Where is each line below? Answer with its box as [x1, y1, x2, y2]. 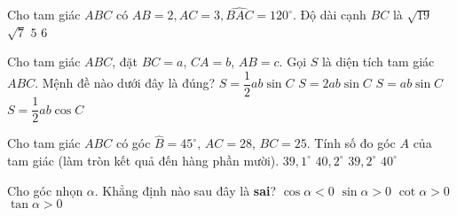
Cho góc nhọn [7, 181, 83, 199]
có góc [115, 134, 151, 152]
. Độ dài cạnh [292, 5, 366, 24]
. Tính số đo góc [306, 134, 396, 152]
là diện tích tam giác [321, 52, 435, 71]
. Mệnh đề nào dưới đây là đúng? [35, 73, 216, 92]
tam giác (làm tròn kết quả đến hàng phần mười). [7, 150, 280, 169]
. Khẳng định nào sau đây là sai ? [94, 181, 277, 199]
